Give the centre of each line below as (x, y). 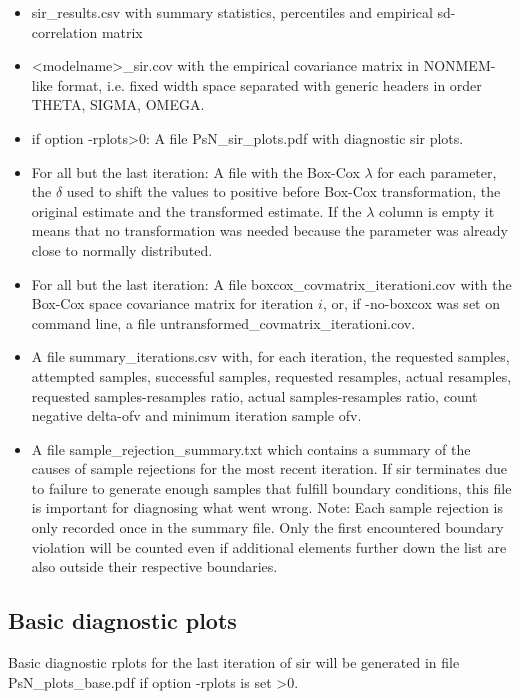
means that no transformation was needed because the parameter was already (269, 230)
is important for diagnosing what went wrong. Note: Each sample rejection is (267, 507)
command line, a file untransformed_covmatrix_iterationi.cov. (223, 322)
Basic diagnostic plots (122, 620)
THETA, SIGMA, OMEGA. (118, 104)
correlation (64, 31)
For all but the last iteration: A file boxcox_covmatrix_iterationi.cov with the (271, 283)
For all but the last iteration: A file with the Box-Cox (195, 171)
